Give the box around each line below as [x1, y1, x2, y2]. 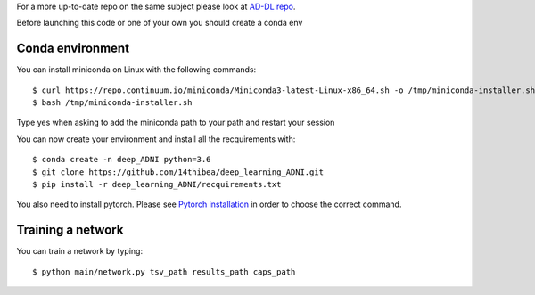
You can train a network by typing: [16, 246, 143, 257]
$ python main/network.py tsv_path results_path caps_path [32, 266, 296, 276]
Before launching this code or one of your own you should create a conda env [16, 18, 303, 29]
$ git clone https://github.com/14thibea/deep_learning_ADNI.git [32, 167, 325, 177]
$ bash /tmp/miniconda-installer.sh [32, 98, 193, 108]
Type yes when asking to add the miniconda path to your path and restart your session [16, 117, 335, 128]
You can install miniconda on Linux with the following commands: [16, 64, 257, 75]
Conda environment [16, 41, 129, 56]
